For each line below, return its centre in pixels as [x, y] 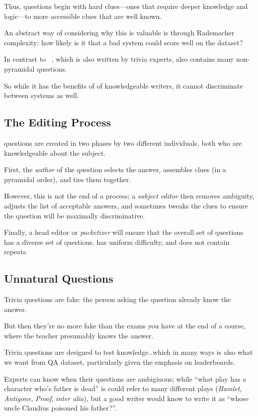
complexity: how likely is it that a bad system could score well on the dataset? [124, 42]
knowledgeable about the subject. [55, 153]
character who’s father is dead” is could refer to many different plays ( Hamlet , [123, 388]
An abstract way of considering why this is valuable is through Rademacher [119, 33]
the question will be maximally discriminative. [75, 215]
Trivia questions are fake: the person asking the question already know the [118, 299]
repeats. [16, 252]
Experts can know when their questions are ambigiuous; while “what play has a [125, 378]
